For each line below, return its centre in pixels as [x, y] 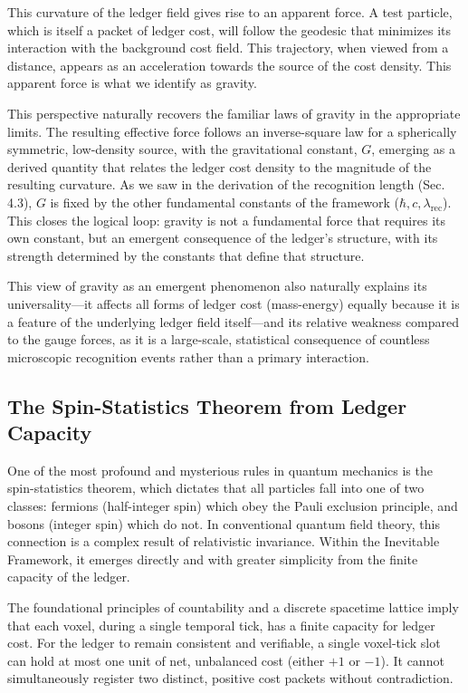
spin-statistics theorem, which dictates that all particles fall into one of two [216, 488]
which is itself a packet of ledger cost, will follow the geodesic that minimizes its [229, 29]
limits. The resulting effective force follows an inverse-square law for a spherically [232, 131]
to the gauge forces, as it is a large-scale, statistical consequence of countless [219, 339]
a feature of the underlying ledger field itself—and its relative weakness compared [234, 321]
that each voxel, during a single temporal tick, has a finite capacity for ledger [221, 625]
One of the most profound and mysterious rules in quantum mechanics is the [220, 470]
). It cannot [412, 660]
